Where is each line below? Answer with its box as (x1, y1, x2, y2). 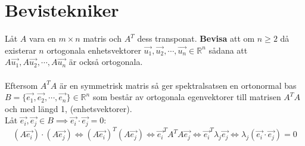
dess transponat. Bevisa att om (137, 32, 255, 45)
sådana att (208, 44, 248, 56)
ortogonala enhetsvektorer (46, 44, 141, 56)
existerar (5, 44, 36, 56)
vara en (29, 32, 56, 45)
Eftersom (5, 79, 38, 91)
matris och (83, 32, 122, 45)
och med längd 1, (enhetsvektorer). (5, 102, 132, 114)
